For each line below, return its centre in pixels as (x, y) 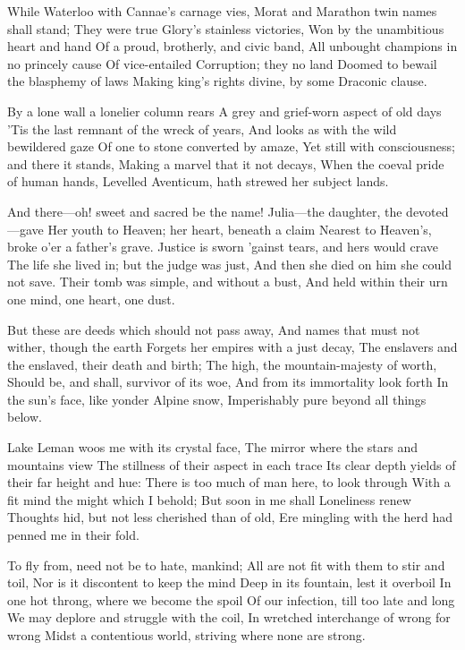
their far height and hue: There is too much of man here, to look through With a (229, 482)
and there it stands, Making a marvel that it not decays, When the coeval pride (226, 163)
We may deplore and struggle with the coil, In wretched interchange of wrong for (229, 617)
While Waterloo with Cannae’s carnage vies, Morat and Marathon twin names (222, 11)
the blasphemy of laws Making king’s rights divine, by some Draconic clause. (217, 81)
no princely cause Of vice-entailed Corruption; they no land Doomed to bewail (222, 63)
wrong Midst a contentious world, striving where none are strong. (186, 635)
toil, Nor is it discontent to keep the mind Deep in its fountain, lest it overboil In (229, 582)
